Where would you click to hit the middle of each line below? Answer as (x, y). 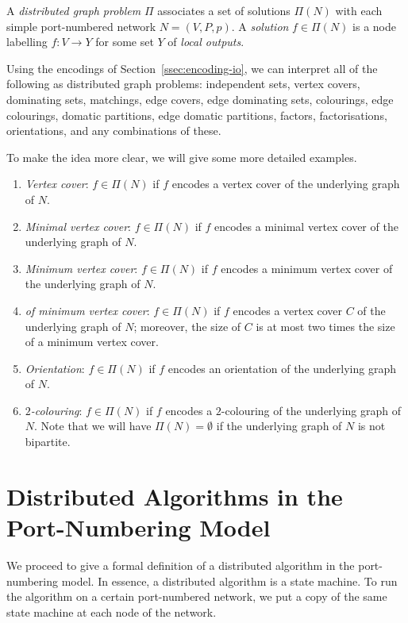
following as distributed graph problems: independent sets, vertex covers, (183, 84)
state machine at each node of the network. (112, 611)
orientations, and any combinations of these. (114, 131)
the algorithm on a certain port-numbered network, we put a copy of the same (197, 596)
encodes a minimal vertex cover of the (306, 226)
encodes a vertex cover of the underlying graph (286, 184)
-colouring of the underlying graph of (311, 410)
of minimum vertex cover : (87, 310)
